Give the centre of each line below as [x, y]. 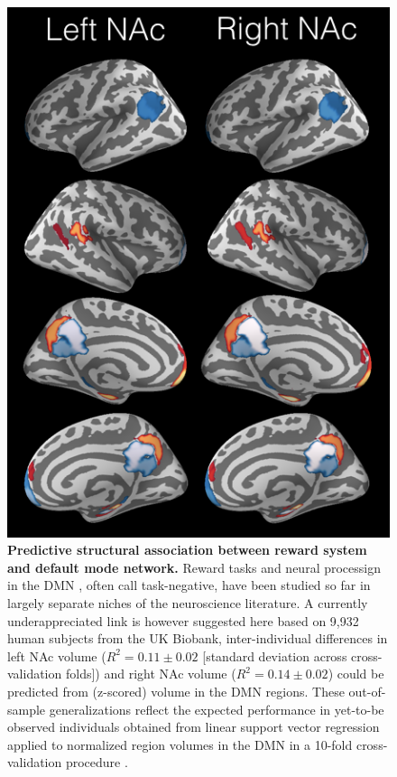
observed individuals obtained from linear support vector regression [194, 727]
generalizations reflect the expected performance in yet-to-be [217, 709]
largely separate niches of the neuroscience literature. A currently [188, 603]
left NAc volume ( [57, 655]
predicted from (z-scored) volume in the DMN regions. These [176, 692]
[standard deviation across [275, 655]
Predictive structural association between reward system [187, 550]
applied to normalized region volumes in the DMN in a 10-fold [180, 744]
